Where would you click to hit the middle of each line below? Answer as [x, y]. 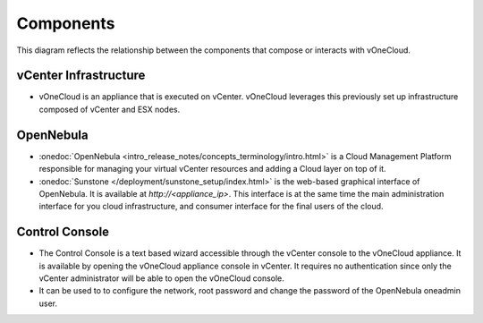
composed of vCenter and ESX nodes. [110, 109]
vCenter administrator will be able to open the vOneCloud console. [162, 278]
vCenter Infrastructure [81, 76]
